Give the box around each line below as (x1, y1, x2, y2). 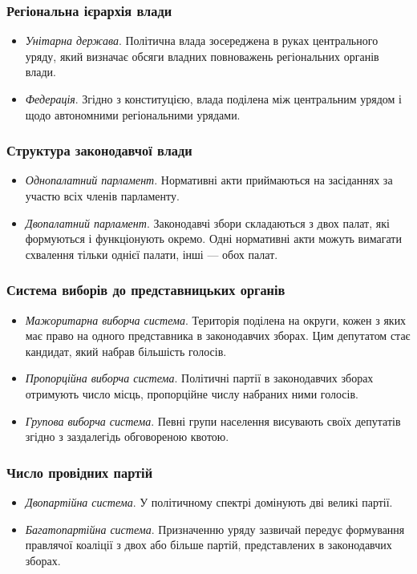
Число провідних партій (6, 462, 153, 482)
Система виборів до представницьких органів (6, 280, 285, 300)
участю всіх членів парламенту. (25, 188, 180, 204)
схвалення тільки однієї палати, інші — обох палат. (25, 245, 278, 262)
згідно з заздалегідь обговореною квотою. (25, 428, 229, 445)
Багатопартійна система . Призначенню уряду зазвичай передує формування (25, 520, 405, 537)
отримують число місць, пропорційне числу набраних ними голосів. (25, 385, 358, 402)
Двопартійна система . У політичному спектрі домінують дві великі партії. (25, 493, 393, 510)
